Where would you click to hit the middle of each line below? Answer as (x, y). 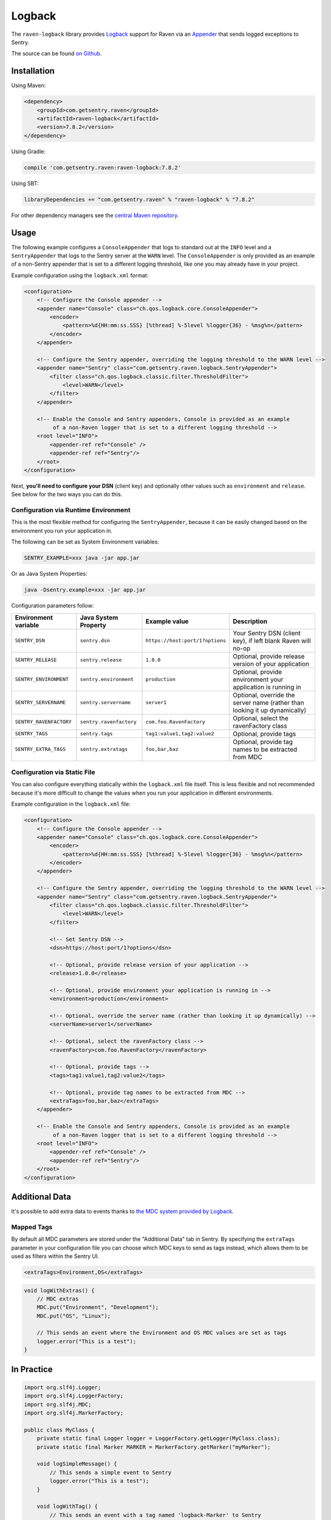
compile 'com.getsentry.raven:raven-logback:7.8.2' (103, 168)
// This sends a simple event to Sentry (111, 1472)
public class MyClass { (60, 1430)
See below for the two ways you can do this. (67, 494)
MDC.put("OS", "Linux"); (74, 1316)
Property (93, 625)
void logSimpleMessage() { (77, 1464)
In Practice (32, 1369)
